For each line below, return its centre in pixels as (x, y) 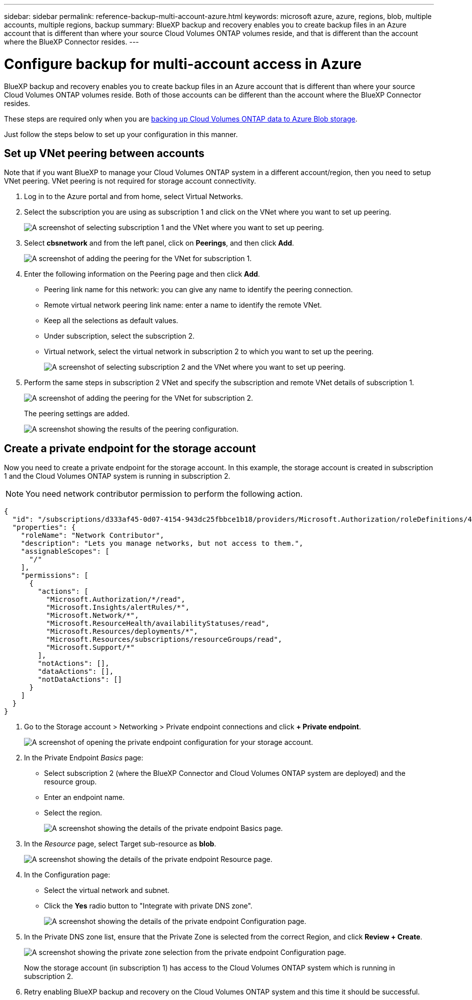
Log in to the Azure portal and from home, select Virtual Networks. (133, 197)
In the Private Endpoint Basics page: (84, 758)
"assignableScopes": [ (65, 552)
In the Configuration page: (67, 875)
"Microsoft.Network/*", (92, 616)
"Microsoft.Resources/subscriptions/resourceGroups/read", (164, 640)
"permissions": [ (54, 576)
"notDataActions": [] (80, 680)
